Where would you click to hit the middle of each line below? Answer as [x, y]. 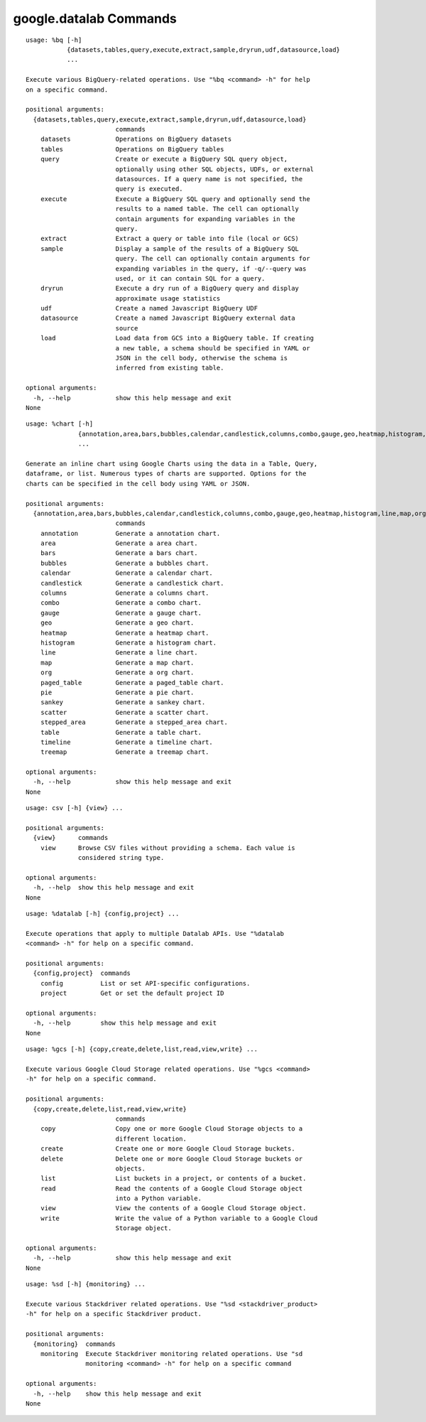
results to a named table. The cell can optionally [207, 209]
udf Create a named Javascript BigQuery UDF [149, 308]
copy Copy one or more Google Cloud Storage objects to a [171, 1129]
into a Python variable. [159, 1199]
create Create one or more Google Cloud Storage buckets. [168, 1149]
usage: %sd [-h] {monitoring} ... [86, 1284]
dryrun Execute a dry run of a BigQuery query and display [170, 289]
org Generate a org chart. [117, 673]
